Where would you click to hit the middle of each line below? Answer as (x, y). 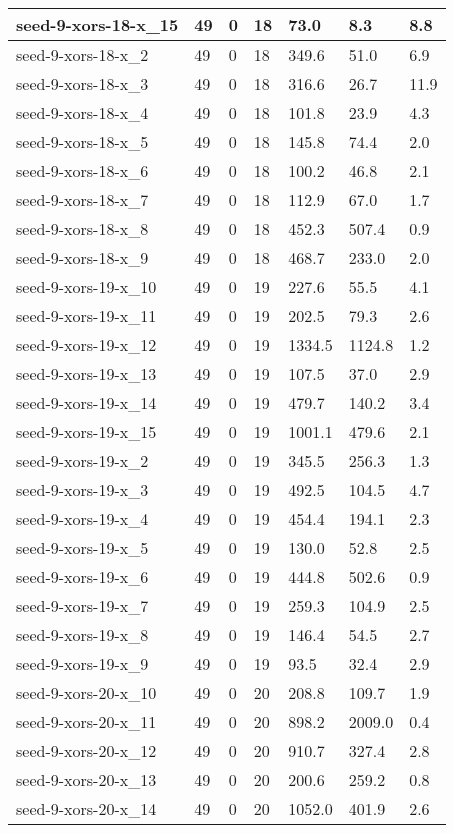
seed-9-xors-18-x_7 (82, 199)
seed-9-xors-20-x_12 (86, 750)
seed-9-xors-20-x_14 (86, 808)
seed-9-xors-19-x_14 (86, 402)
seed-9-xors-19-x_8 (82, 634)
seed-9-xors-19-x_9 (82, 663)
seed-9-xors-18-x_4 (82, 112)
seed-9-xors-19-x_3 (82, 489)
